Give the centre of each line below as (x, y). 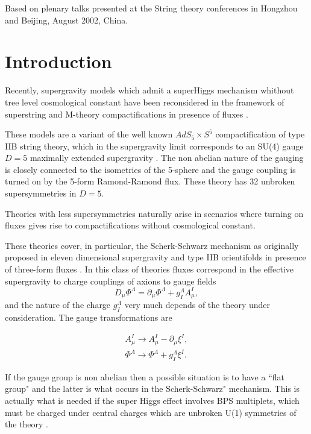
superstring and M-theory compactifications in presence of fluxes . (127, 114)
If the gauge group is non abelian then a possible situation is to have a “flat (145, 376)
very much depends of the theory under (197, 305)
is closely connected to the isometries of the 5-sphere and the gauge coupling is (150, 169)
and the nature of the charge (58, 305)
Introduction (58, 61)
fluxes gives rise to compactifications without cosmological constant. (130, 225)
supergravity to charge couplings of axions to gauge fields (111, 281)
